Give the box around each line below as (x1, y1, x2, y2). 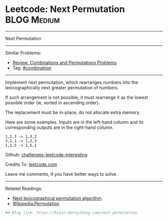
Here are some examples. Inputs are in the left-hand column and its (5, 119, 144, 125)
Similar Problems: (5, 50, 41, 56)
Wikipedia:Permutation (12, 200, 59, 206)
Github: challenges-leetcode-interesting (5, 151, 87, 157)
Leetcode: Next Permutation (5, 4, 125, 15)
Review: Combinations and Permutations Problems (12, 59, 117, 66)
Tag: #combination (12, 65, 51, 71)
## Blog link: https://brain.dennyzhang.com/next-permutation (5, 210, 137, 215)
